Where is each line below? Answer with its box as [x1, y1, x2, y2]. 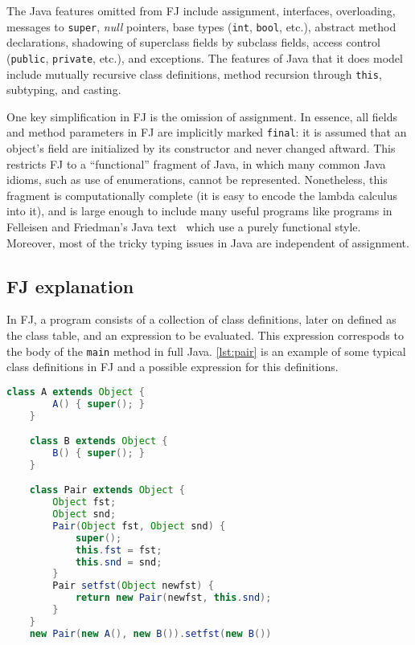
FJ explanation [6, 273, 134, 298]
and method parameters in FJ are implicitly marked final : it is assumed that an [6, 124, 407, 141]
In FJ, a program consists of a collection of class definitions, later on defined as [6, 311, 397, 328]
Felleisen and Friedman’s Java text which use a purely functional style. [6, 218, 361, 235]
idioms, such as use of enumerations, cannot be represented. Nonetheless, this [6, 171, 388, 188]
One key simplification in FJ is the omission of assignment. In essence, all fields [6, 108, 397, 125]
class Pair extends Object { [29, 484, 185, 496]
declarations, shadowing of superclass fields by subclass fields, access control [6, 34, 380, 51]
